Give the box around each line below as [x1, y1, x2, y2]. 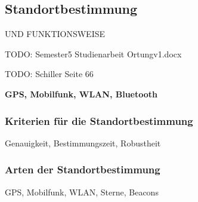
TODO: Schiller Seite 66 [5, 68, 94, 80]
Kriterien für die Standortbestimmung [5, 113, 193, 128]
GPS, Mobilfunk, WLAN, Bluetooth [5, 87, 157, 100]
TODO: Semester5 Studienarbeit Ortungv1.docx [5, 47, 182, 60]
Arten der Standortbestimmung [5, 162, 160, 177]
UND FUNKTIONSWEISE [5, 27, 106, 40]
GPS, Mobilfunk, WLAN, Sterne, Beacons [5, 185, 159, 198]
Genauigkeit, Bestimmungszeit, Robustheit [5, 136, 161, 149]
